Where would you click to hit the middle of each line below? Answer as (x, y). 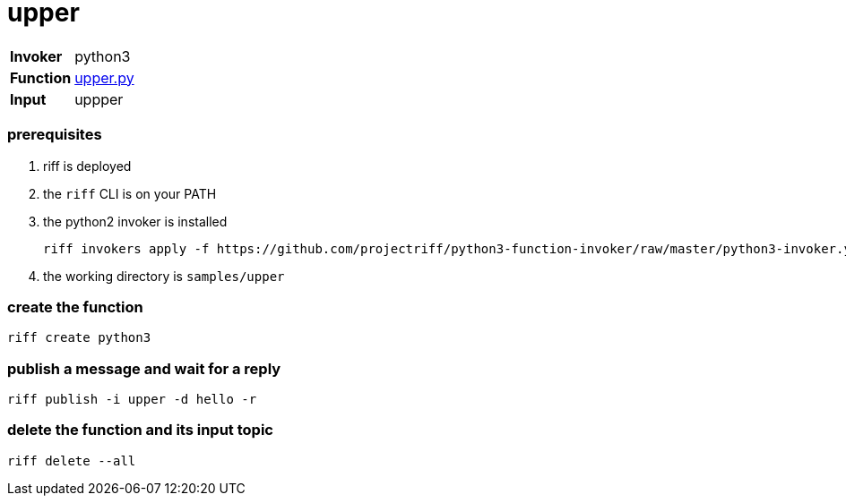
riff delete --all (72, 460)
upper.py (104, 77)
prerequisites (55, 135)
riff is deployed (87, 166)
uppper (99, 99)
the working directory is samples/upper (164, 276)
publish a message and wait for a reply (144, 368)
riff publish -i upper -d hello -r (132, 399)
